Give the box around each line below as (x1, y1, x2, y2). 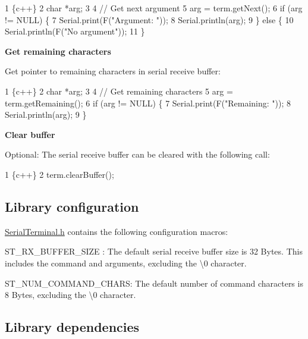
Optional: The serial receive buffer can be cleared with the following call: (5, 148, 270, 161)
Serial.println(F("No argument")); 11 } (5, 25, 145, 37)
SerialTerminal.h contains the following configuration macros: (5, 225, 228, 237)
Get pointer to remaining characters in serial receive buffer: (5, 65, 221, 77)
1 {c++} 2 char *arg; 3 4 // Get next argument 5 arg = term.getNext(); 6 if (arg (5, 2, 303, 14)
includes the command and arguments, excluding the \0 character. (5, 256, 247, 269)
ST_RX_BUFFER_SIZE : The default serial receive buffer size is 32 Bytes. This (5, 245, 303, 258)
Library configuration (5, 197, 139, 215)
